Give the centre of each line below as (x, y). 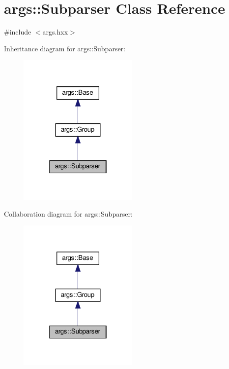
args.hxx (55, 32)
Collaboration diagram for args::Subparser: (68, 213)
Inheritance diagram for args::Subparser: (65, 48)
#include (18, 32)
